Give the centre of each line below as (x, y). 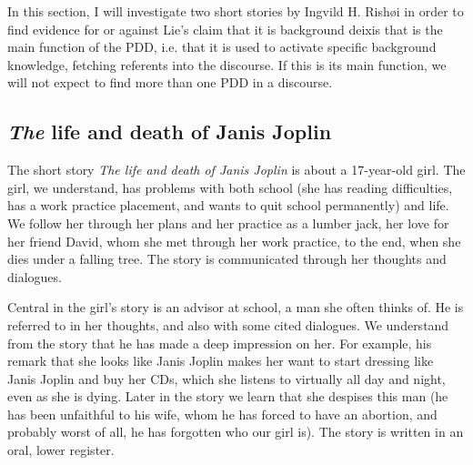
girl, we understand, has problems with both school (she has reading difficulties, (230, 187)
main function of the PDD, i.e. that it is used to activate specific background (222, 47)
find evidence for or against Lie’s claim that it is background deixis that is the (225, 29)
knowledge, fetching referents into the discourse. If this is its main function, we (227, 64)
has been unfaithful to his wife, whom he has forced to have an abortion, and (222, 414)
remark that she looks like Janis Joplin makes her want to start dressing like (221, 361)
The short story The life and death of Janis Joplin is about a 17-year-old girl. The (236, 170)
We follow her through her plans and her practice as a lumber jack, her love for (228, 222)
